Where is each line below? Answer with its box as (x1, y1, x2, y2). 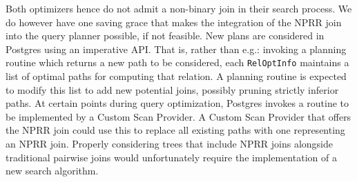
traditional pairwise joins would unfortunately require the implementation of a (6, 150, 337, 164)
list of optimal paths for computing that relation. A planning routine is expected (6, 69, 347, 83)
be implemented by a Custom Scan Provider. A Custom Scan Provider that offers (6, 109, 351, 123)
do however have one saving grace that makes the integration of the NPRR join (6, 14, 342, 29)
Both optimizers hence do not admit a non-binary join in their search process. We (6, 1, 352, 15)
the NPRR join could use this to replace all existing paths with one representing (6, 123, 345, 137)
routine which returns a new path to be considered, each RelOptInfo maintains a (6, 55, 349, 70)
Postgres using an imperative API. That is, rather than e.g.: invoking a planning (6, 41, 347, 56)
